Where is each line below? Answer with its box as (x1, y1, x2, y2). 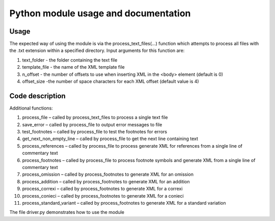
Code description (9, 92, 66, 100)
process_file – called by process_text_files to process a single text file (22, 115, 168, 121)
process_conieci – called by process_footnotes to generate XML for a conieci (22, 192, 184, 199)
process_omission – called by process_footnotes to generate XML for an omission (22, 171, 194, 178)
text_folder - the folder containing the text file (22, 57, 118, 63)
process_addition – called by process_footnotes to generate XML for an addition (22, 178, 190, 184)
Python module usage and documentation (9, 8, 191, 19)
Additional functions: (9, 105, 53, 111)
